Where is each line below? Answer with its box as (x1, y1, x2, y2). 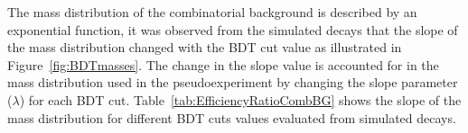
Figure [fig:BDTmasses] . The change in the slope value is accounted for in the (7, 55, 439, 74)
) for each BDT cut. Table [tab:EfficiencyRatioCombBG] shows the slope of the (19, 90, 462, 109)
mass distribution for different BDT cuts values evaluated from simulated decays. (7, 108, 456, 127)
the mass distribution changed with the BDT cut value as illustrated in (7, 38, 402, 57)
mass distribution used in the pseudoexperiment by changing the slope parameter (7, 73, 458, 92)
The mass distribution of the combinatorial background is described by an (7, 3, 417, 21)
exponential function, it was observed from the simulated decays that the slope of (7, 20, 458, 39)
